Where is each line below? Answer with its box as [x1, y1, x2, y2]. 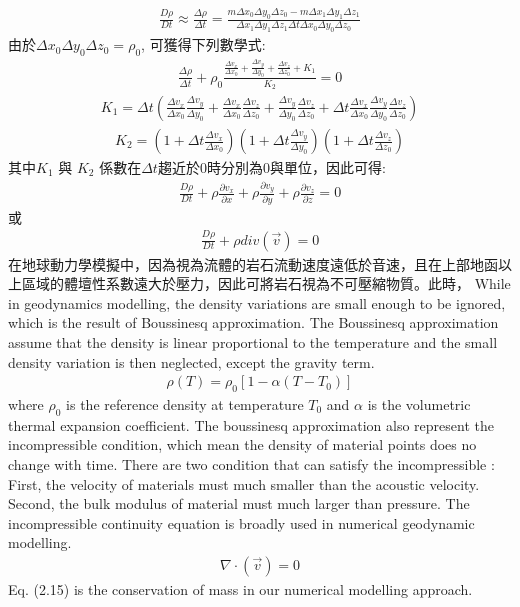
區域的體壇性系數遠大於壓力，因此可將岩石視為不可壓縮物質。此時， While [21, 273, 511, 294]
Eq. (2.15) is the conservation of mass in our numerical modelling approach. [8, 578, 473, 599]
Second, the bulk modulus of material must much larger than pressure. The [8, 493, 470, 514]
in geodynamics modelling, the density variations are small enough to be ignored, [8, 292, 506, 313]
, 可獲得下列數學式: [141, 34, 266, 55]
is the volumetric [367, 394, 471, 414]
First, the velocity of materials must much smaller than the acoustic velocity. [8, 473, 480, 494]
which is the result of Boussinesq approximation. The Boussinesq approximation [8, 312, 499, 333]
